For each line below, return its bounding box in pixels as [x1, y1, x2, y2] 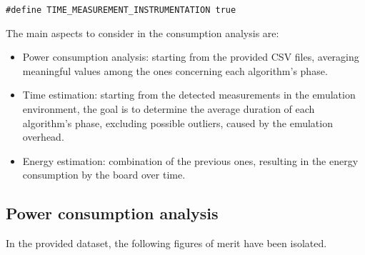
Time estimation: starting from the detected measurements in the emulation [22, 87, 356, 102]
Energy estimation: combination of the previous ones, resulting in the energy [22, 153, 359, 168]
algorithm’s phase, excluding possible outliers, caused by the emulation [22, 115, 333, 130]
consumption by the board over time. [22, 167, 186, 182]
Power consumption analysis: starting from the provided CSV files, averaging [22, 49, 359, 64]
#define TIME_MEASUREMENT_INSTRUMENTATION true [6, 5, 236, 15]
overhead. [22, 129, 64, 144]
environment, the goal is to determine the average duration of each [22, 101, 315, 116]
